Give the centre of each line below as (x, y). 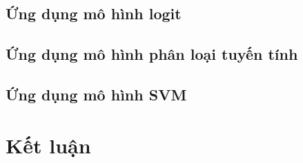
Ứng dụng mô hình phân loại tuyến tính (152, 54)
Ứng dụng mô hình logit (94, 13)
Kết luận (48, 145)
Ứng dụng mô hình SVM (96, 94)
